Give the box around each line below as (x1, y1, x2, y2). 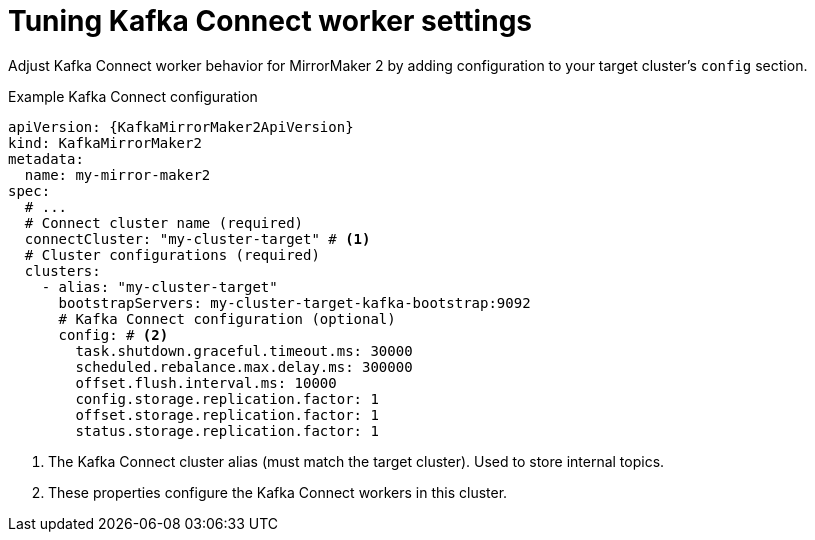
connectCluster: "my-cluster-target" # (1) (24, 230, 371, 247)
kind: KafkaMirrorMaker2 (8, 134, 202, 151)
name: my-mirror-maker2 (24, 166, 211, 183)
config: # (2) (58, 326, 169, 343)
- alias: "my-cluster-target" (41, 278, 278, 295)
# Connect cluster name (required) (24, 214, 304, 231)
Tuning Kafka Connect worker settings (8, 4, 533, 38)
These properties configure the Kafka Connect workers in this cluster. (48, 483, 508, 501)
